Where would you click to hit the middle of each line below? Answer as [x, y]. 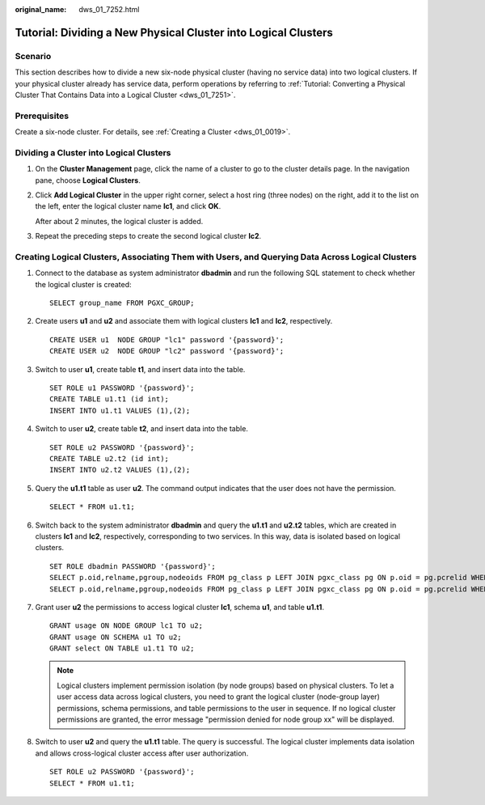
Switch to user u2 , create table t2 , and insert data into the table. [141, 429]
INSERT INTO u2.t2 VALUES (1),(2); [120, 470]
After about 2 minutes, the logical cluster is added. [119, 221]
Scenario [33, 56]
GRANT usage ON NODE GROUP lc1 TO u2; [127, 626]
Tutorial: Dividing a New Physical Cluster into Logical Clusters [174, 32]
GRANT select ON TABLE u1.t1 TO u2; [122, 648]
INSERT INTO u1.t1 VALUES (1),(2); [120, 410]
